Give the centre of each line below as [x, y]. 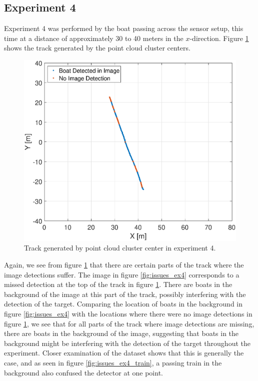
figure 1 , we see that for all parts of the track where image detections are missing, [129, 323]
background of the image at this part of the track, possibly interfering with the [125, 294]
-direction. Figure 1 [219, 38]
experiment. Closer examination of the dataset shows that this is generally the [124, 353]
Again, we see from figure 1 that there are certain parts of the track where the [124, 264]
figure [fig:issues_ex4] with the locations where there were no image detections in [128, 313]
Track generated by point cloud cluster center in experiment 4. [120, 248]
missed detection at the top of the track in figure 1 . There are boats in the [118, 284]
